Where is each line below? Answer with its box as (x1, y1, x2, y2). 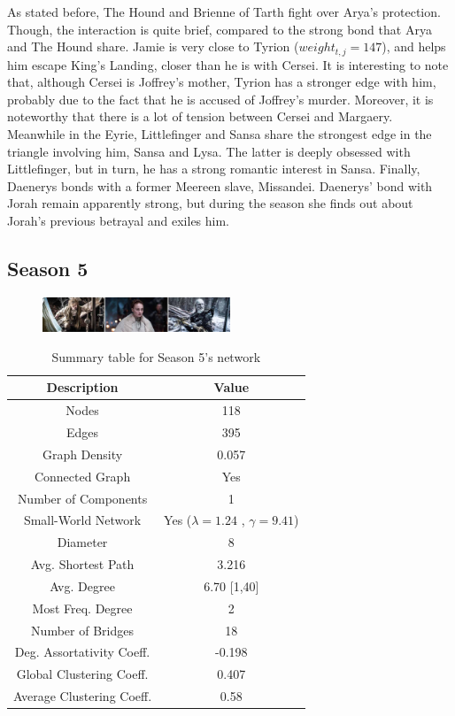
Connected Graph (34, 466, 131, 485)
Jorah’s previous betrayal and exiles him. (7, 211, 230, 229)
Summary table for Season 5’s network (51, 347, 261, 366)
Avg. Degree (50, 576, 115, 595)
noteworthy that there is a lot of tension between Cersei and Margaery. (7, 107, 393, 126)
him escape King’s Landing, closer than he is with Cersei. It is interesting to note (7, 55, 449, 73)
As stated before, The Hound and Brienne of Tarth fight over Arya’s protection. (7, 3, 441, 20)
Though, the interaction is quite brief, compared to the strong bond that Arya (7, 19, 432, 38)
